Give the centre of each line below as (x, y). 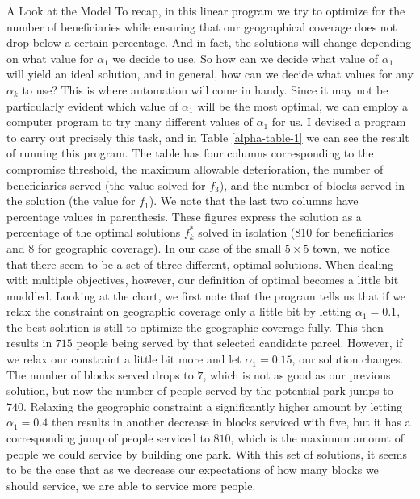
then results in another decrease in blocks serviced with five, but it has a (231, 422)
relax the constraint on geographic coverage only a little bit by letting (179, 311)
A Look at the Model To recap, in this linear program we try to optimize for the (206, 10)
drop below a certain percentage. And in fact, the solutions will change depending (209, 42)
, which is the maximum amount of (317, 438)
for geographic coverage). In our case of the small (160, 247)
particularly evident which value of (92, 105)
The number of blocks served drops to (100, 374)
